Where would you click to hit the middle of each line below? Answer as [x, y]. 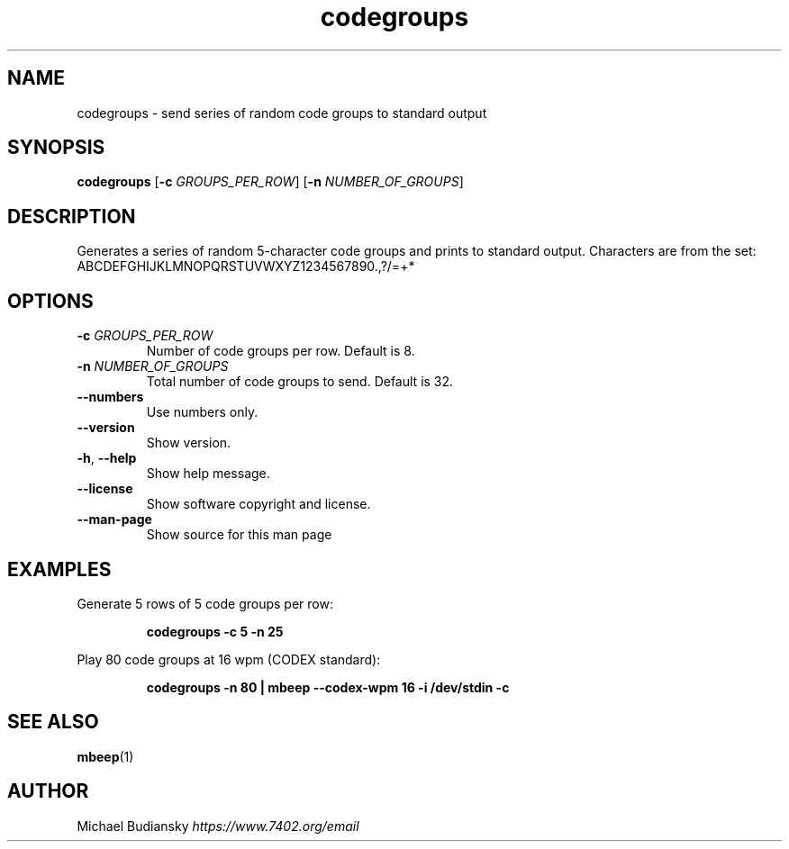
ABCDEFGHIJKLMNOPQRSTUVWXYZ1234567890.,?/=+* [246, 266]
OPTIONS [50, 301]
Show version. [189, 443]
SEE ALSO [53, 722]
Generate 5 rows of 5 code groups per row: [205, 603]
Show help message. [208, 474]
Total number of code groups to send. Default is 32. [300, 382]
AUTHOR [48, 791]
